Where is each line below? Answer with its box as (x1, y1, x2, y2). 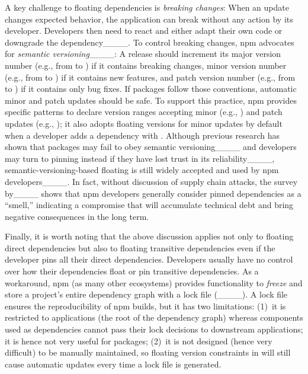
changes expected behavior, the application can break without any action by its (5, 12, 293, 25)
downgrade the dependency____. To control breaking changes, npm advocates (5, 36, 294, 48)
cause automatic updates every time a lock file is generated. (5, 357, 222, 370)
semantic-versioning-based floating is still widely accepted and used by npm (5, 164, 279, 176)
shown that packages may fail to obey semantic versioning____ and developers (5, 140, 297, 153)
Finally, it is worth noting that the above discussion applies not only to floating (5, 230, 294, 242)
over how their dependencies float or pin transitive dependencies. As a (5, 265, 259, 277)
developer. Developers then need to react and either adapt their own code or (5, 24, 283, 37)
